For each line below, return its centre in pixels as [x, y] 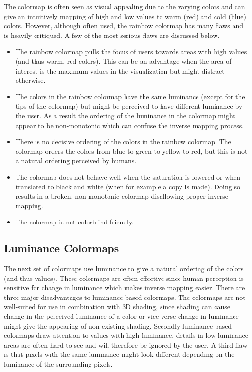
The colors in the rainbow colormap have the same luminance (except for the [130, 96]
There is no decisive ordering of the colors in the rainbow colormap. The [123, 141]
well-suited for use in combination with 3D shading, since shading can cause [117, 307]
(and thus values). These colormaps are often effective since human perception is [124, 278]
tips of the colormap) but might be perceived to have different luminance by [129, 106]
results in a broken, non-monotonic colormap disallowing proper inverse [122, 196]
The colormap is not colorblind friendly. [75, 222]
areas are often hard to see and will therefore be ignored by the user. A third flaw [126, 344]
